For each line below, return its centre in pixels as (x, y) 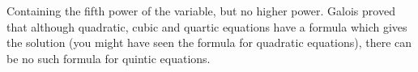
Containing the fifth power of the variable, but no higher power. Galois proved (201, 11)
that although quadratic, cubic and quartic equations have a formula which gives (207, 26)
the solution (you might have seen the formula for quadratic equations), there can (209, 42)
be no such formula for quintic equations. (109, 58)
